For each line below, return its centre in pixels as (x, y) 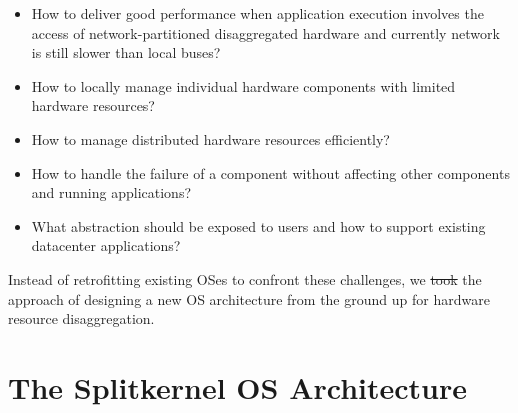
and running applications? (111, 192)
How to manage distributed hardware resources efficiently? (210, 138)
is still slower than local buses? (126, 52)
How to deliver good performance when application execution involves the (257, 13)
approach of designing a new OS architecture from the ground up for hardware (249, 298)
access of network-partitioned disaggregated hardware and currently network (265, 32)
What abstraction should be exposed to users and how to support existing (258, 225)
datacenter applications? (106, 245)
